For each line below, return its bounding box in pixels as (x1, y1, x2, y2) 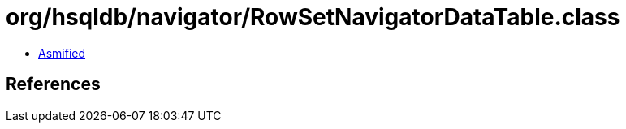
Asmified (38, 45, 86, 60)
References (6, 74, 101, 95)
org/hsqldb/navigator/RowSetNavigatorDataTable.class (6, 3, 620, 31)
